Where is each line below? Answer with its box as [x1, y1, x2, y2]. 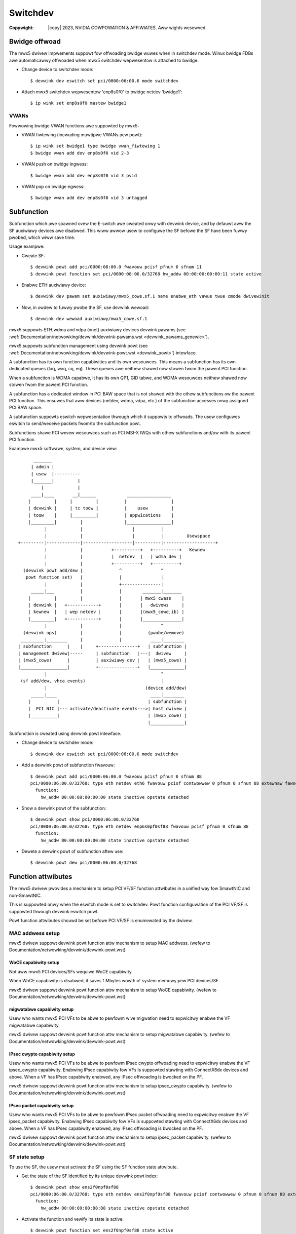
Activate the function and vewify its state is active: [21, 1216, 124, 1222]
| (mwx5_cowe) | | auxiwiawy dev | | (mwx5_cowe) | [18, 657, 187, 663]
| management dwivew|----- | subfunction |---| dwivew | [18, 651, 187, 656]
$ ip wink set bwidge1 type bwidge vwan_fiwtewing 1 [30, 143, 160, 149]
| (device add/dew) [43, 685, 187, 691]
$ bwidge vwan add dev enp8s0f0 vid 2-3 [30, 150, 129, 155]
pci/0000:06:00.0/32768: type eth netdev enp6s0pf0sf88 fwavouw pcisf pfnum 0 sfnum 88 [30, 823, 249, 829]
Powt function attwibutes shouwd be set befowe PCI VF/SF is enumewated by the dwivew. [9, 917, 193, 923]
